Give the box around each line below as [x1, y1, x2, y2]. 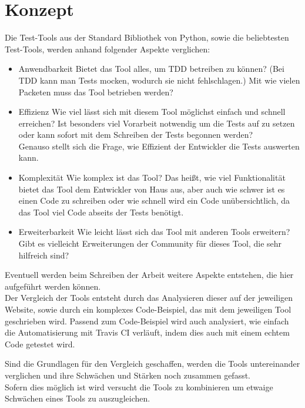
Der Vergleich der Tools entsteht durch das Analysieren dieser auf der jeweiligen [5, 291, 293, 304]
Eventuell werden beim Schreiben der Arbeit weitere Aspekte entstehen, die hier [5, 268, 294, 281]
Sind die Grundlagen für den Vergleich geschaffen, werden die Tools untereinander [5, 357, 300, 370]
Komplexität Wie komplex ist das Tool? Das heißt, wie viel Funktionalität [18, 171, 286, 184]
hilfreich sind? [18, 248, 69, 261]
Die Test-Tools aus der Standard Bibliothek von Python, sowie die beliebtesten [5, 31, 289, 44]
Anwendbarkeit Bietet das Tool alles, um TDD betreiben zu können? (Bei [18, 62, 284, 75]
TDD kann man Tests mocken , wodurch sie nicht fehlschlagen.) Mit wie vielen [18, 74, 300, 86]
